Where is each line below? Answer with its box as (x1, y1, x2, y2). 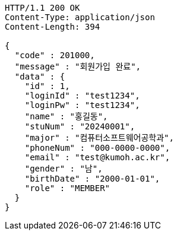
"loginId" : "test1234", (24, 91, 140, 100)
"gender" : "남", (24, 164, 103, 173)
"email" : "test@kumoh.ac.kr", (24, 153, 170, 162)
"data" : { (14, 72, 65, 81)
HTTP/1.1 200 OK (5, 3, 80, 12)
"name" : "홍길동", (24, 112, 108, 121)
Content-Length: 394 (5, 22, 100, 31)
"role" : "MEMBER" (24, 183, 110, 193)
